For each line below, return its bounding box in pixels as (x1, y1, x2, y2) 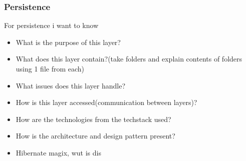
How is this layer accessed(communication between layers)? (16, 97, 197, 107)
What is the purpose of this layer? (16, 36, 121, 47)
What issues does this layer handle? (16, 80, 125, 90)
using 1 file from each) (16, 63, 85, 73)
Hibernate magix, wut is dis (16, 147, 101, 157)
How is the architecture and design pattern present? (16, 130, 175, 141)
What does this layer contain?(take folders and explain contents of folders (16, 53, 242, 64)
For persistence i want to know (4, 20, 99, 30)
